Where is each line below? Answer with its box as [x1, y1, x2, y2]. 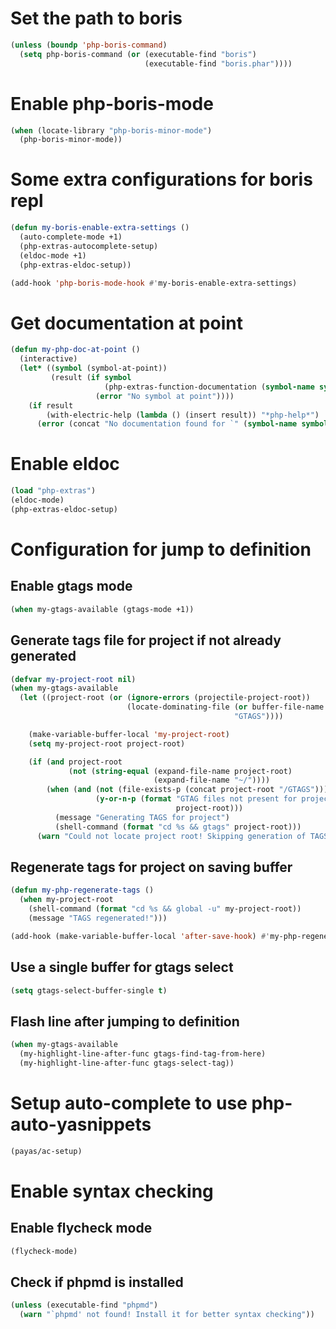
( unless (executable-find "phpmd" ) [10, 1300, 159, 1311]
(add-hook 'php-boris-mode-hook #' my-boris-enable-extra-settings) [10, 278, 298, 288]
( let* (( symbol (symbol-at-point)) [19, 363, 168, 374]
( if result [28, 400, 74, 411]
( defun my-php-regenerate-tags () [10, 885, 155, 896]
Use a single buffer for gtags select [10, 959, 234, 976]
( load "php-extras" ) [10, 486, 97, 496]
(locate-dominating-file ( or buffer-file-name [126, 702, 325, 712]
